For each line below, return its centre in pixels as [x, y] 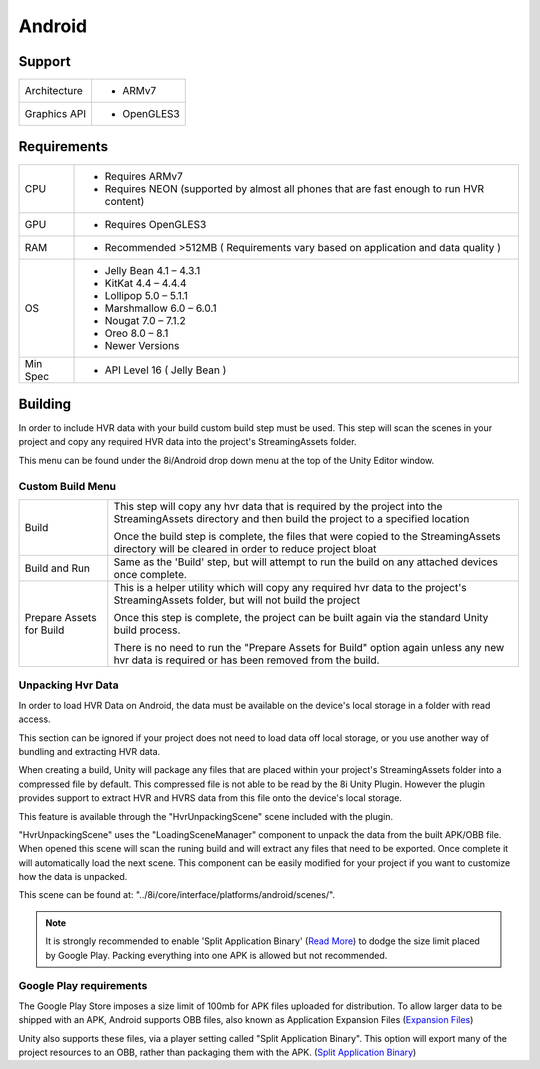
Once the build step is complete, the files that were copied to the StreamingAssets [307, 537]
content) [124, 201]
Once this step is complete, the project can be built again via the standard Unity [301, 618]
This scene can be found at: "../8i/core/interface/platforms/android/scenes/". [176, 895]
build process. [147, 630]
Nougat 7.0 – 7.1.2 [145, 320]
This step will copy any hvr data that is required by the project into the [278, 507]
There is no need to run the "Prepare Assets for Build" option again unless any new [309, 648]
